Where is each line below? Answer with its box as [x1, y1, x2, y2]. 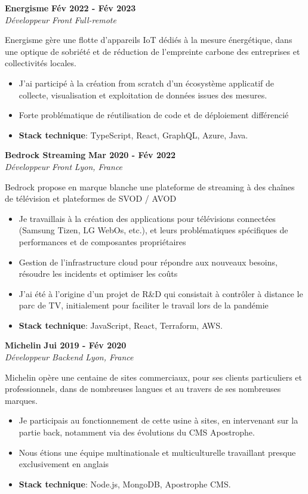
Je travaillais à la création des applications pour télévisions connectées [19, 212, 276, 224]
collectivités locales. [5, 57, 76, 69]
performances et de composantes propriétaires [19, 235, 186, 248]
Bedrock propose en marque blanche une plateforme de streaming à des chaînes [5, 180, 295, 193]
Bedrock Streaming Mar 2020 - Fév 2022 [5, 149, 176, 161]
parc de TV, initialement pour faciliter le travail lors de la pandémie [19, 299, 269, 311]
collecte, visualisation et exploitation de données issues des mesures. [19, 88, 267, 101]
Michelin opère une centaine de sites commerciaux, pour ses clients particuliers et [5, 370, 302, 383]
